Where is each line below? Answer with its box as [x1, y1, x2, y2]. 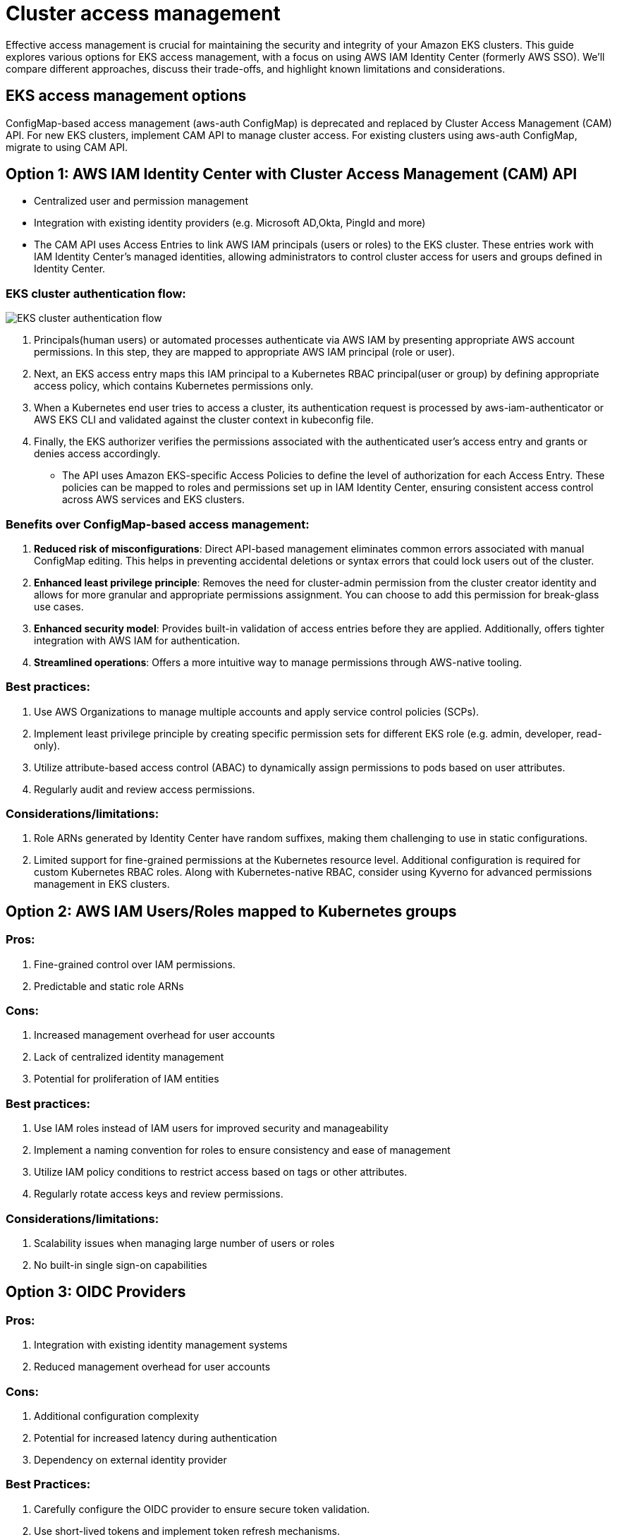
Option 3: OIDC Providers [6, 1283, 186, 1301]
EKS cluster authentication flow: [6, 286, 186, 301]
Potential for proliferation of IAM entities [34, 1073, 219, 1085]
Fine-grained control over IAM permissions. [34, 958, 236, 970]
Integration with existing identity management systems [34, 1339, 288, 1351]
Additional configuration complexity [34, 1409, 200, 1422]
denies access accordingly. [34, 447, 161, 460]
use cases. [34, 600, 84, 613]
